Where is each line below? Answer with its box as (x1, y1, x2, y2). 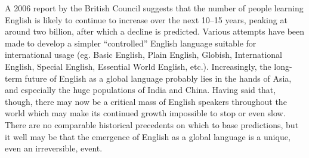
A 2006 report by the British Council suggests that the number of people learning (5, 2, 304, 14)
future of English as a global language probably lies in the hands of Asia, (24, 72, 292, 84)
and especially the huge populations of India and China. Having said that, (5, 83, 276, 96)
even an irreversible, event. (5, 142, 103, 154)
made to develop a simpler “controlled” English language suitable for (5, 36, 257, 49)
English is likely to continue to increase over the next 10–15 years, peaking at (5, 13, 288, 26)
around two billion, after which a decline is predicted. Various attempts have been (5, 25, 305, 38)
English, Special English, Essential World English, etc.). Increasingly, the (5, 60, 271, 72)
